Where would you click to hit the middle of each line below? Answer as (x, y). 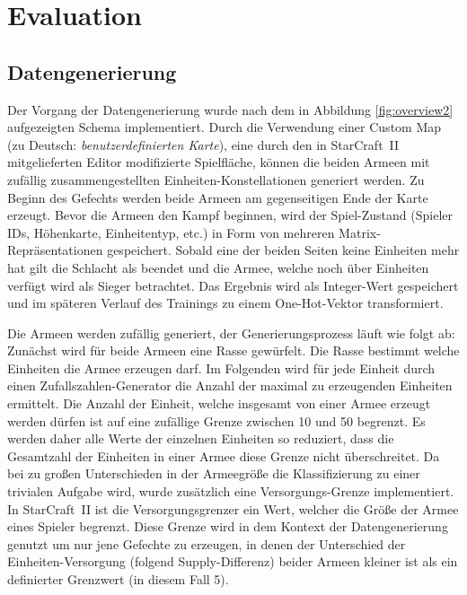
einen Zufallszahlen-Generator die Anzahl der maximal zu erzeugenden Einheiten (230, 385)
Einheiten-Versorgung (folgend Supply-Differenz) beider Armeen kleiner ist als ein (233, 561)
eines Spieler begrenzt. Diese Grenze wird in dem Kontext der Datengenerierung (228, 526)
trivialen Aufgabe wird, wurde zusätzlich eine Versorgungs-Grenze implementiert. (231, 491)
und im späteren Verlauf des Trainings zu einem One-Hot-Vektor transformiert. (225, 303)
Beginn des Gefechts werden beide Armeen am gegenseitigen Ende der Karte (218, 197)
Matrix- (360, 232)
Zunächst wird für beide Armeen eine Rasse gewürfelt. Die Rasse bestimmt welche (233, 350)
